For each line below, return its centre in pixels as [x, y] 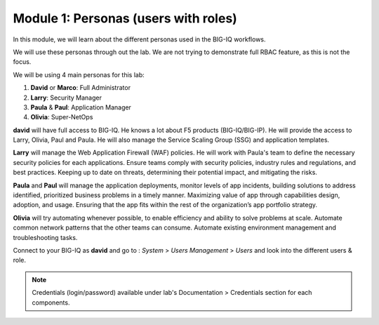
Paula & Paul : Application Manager [81, 107]
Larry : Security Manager [66, 98]
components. [51, 303]
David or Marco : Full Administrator [81, 88]
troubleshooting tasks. [45, 237]
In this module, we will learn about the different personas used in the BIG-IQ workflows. [139, 39]
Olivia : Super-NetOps [62, 117]
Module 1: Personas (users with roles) [125, 18]
